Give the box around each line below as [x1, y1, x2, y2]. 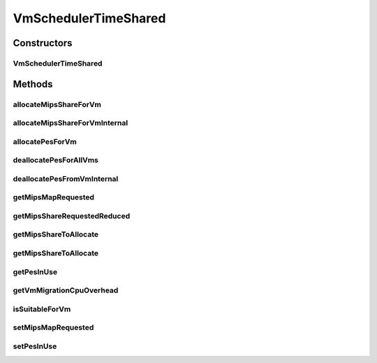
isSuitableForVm [13, 304, 71, 314]
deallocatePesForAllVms [13, 155, 99, 165]
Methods [13, 78, 53, 90]
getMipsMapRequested [13, 192, 94, 202]
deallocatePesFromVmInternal [13, 173, 119, 183]
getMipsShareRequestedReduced [13, 211, 131, 220]
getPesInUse [13, 266, 58, 276]
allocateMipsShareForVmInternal [13, 118, 128, 128]
